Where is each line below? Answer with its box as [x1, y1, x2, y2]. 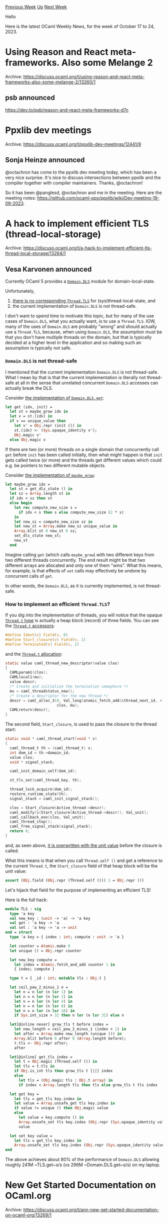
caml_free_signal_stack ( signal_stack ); [9, 824, 93, 829]
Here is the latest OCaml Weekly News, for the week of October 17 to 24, [5, 24, 155, 29]
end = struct [5, 930, 32, 935]
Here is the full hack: [5, 897, 48, 903]
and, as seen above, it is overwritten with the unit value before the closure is [5, 842, 162, 848]
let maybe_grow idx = [5, 482, 50, 487]
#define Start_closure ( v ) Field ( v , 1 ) [5, 637, 86, 642]
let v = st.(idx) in [9, 414, 52, 419]
